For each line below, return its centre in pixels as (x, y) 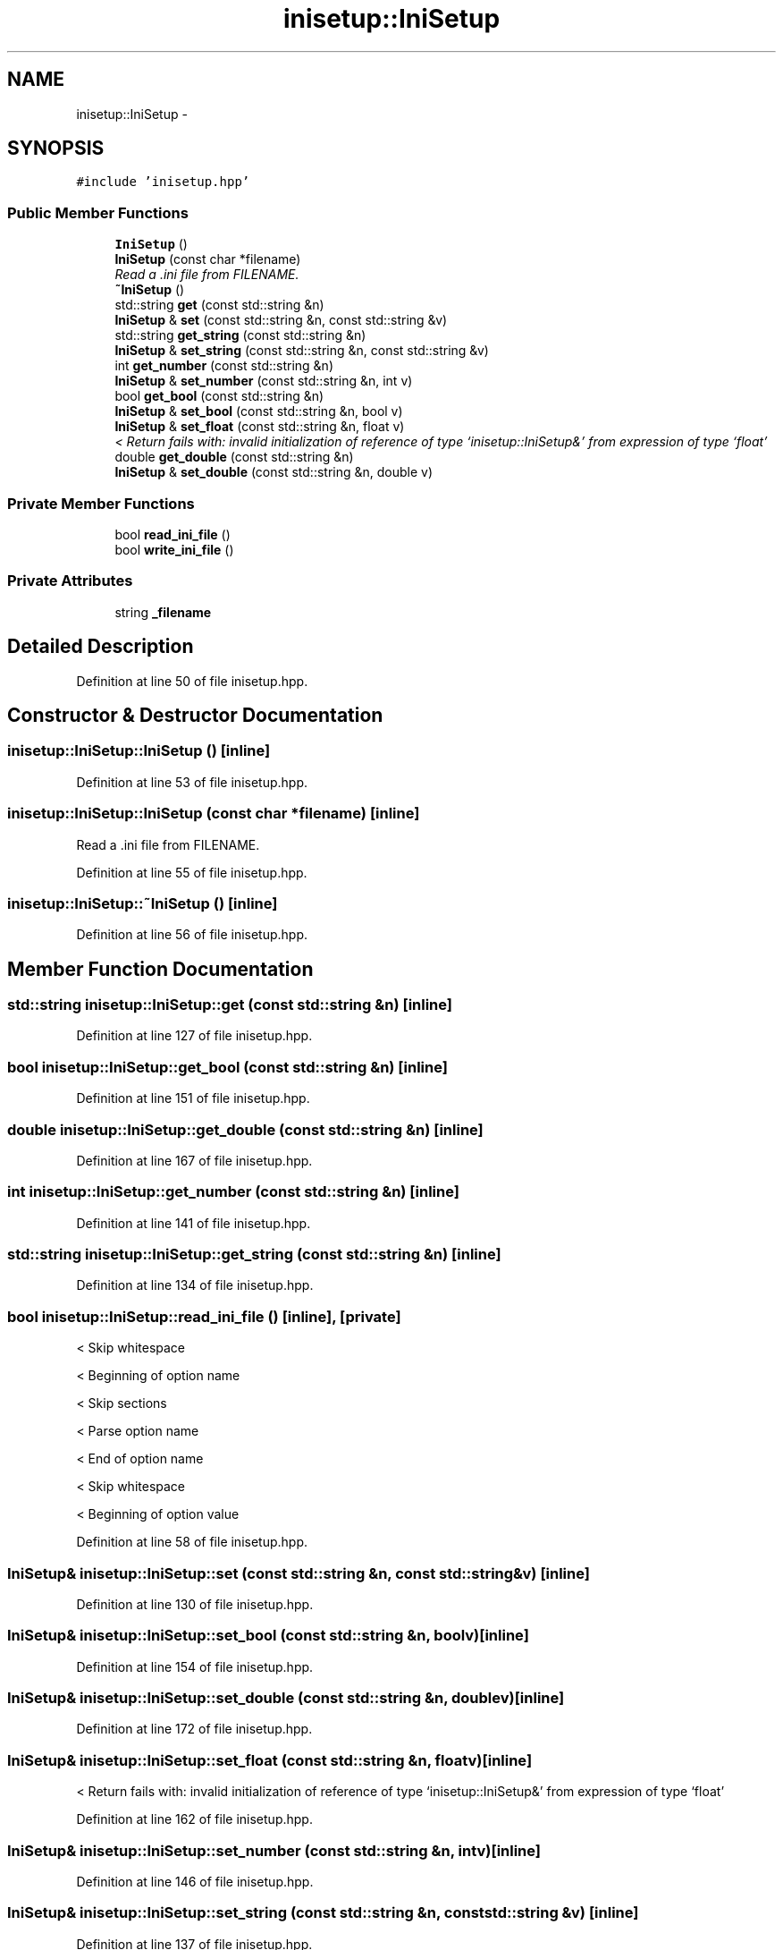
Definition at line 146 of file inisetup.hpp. (195, 1881)
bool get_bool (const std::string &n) (219, 396)
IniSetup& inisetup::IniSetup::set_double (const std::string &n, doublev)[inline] (286, 1698)
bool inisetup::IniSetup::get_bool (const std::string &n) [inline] (227, 1067)
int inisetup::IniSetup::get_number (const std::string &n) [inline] (233, 1192)
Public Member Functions (98, 212)
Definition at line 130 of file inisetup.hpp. (195, 1604)
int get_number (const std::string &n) (224, 366)
